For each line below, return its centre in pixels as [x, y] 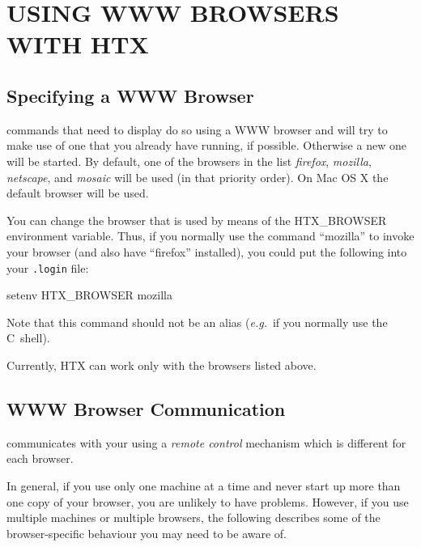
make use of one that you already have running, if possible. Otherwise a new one [206, 145]
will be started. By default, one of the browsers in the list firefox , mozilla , [189, 161]
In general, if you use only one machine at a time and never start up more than [204, 485]
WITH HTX [78, 44]
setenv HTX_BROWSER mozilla [90, 295]
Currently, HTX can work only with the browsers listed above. [162, 365]
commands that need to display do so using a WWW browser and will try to [197, 129]
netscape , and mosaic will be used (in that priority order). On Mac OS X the [198, 177]
